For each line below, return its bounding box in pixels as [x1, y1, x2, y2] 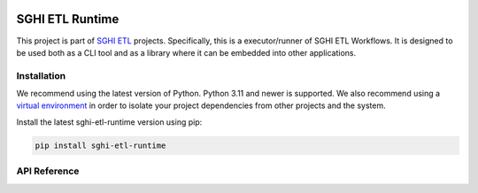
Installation [16, 69, 66, 81]
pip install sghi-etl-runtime [35, 140, 166, 151]
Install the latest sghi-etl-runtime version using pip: [16, 116, 203, 127]
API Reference [16, 165, 80, 177]
